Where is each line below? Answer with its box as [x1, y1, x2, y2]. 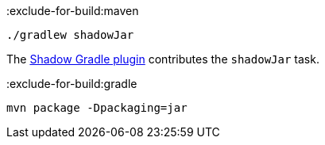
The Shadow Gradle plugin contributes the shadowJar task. [6, 52, 319, 66]
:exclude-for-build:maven [6, 4, 139, 17]
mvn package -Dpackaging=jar [6, 101, 188, 114]
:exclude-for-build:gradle [6, 77, 137, 90]
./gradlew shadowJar [6, 29, 134, 41]
